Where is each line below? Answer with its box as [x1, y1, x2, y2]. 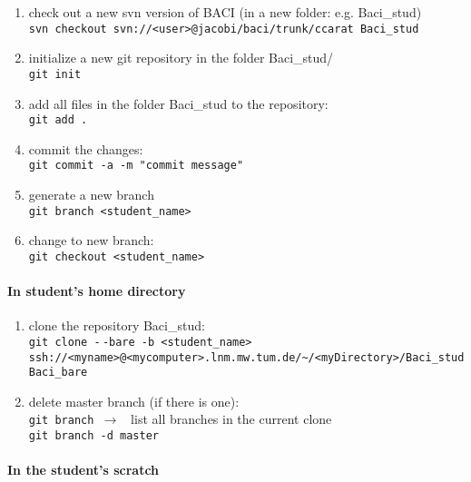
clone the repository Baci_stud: [28, 316, 205, 335]
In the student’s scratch [7, 460, 160, 479]
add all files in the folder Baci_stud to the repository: [28, 93, 329, 113]
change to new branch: [28, 231, 154, 250]
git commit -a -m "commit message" [28, 159, 244, 172]
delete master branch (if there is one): [28, 391, 240, 410]
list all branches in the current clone [131, 409, 332, 428]
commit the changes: [28, 139, 143, 158]
